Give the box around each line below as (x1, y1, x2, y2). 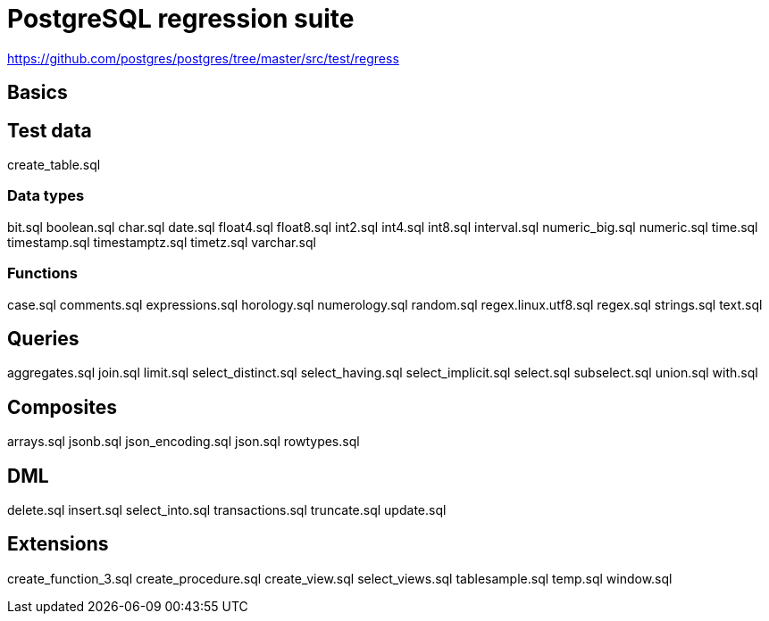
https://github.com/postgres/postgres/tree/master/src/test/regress (7, 50, 399, 66)
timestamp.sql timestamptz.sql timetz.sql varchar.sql (7, 234, 316, 250)
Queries (7, 327, 79, 350)
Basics (7, 81, 68, 104)
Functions (7, 264, 78, 283)
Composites (7, 395, 117, 418)
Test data (7, 119, 92, 142)
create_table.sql (7, 157, 101, 173)
